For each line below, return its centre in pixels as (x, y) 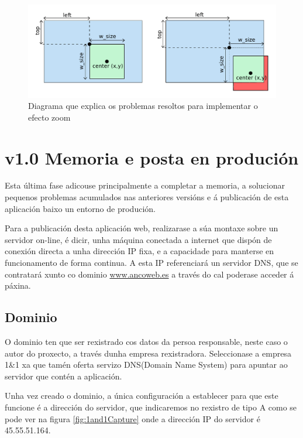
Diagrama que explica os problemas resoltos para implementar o (143, 106)
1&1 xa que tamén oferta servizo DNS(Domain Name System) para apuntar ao (146, 365)
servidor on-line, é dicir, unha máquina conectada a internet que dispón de (138, 239)
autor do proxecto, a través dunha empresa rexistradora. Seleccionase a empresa (148, 353)
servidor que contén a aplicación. (63, 376)
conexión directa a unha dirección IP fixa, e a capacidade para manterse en (140, 251)
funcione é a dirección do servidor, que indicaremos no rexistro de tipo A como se (151, 407)
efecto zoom (49, 117)
